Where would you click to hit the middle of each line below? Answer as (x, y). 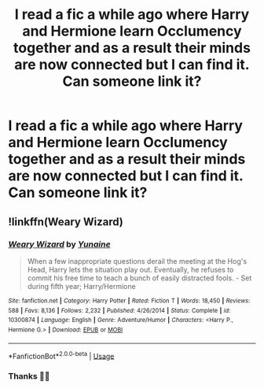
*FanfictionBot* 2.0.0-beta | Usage (61, 355)
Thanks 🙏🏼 (29, 376)
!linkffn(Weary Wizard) (66, 222)
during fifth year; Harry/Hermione (81, 286)
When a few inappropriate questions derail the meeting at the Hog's (137, 261)
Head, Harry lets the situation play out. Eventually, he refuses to (130, 269)
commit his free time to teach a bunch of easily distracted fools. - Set (139, 278)
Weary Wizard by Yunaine (60, 244)
